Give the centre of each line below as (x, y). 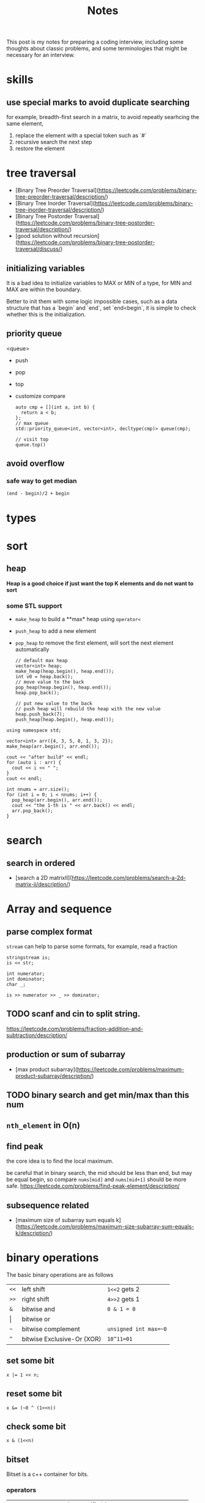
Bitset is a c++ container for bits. (47, 1474)
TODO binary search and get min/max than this (98, 1095)
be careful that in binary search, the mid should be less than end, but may (99, 1173)
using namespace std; (34, 730)
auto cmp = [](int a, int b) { (55, 407)
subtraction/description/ (37, 1035)
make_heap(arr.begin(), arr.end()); (53, 746)
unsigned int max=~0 (137, 1329)
